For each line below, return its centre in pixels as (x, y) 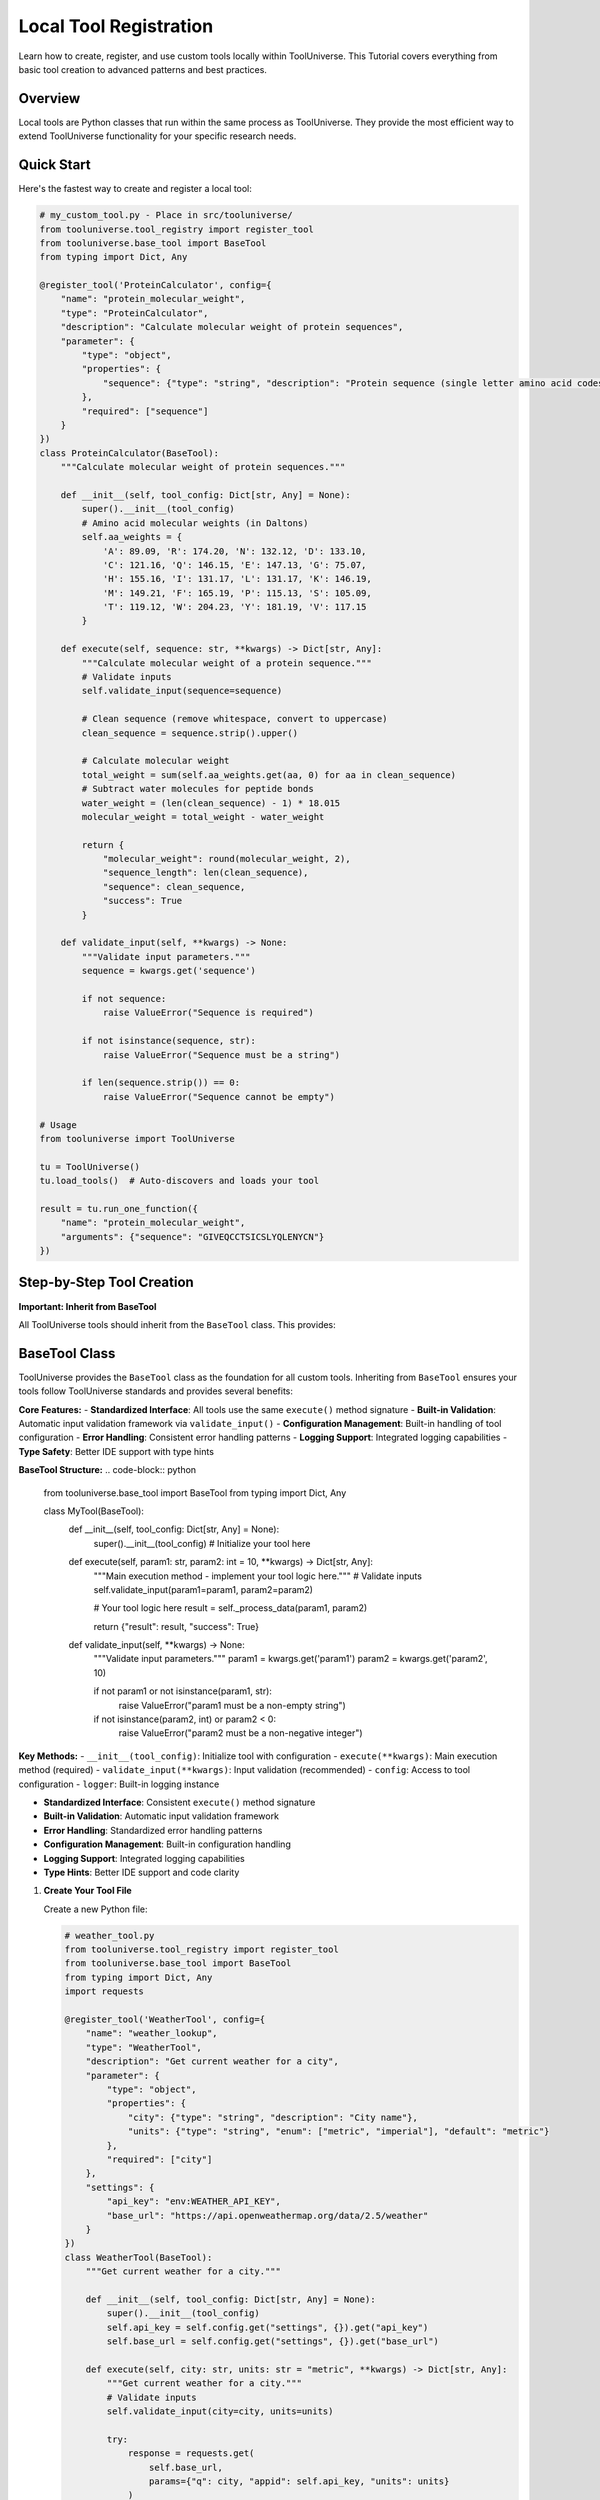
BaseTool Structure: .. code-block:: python (107, 1470)
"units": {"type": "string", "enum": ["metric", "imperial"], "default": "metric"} (338, 2131)
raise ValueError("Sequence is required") (208, 1013)
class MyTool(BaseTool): (94, 1511)
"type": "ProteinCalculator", (134, 313)
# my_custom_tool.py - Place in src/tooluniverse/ (166, 215)
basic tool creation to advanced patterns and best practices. (142, 69)
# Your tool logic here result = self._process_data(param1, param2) (230, 1608)
